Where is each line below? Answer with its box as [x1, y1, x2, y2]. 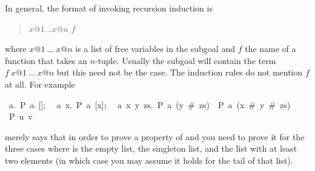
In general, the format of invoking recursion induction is [5, 2, 213, 14]
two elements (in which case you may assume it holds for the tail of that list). [5, 153, 293, 166]
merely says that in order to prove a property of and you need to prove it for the [5, 130, 305, 143]
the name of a [245, 42, 296, 55]
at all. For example [5, 77, 75, 90]
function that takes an [5, 54, 87, 66]
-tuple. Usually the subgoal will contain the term [94, 54, 276, 66]
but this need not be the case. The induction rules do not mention [56, 66, 303, 79]
